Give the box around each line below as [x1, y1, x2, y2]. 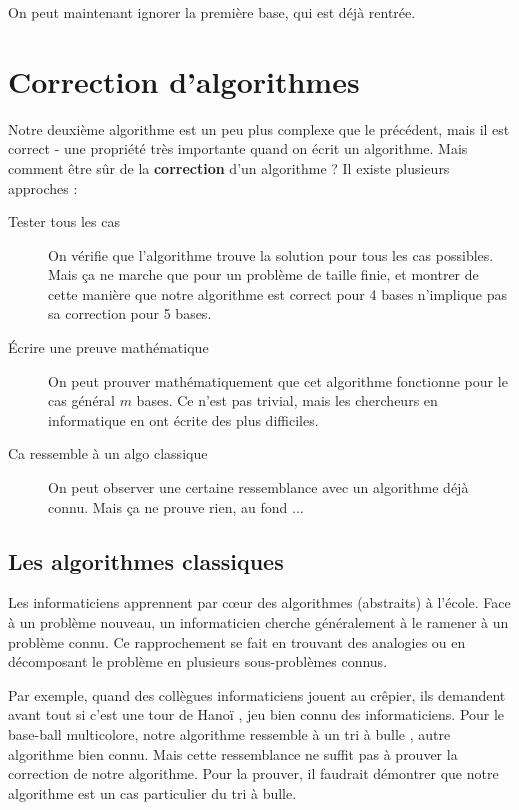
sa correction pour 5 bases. [48, 303, 212, 324]
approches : [8, 177, 78, 198]
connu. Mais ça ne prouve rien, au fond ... [48, 496, 304, 517]
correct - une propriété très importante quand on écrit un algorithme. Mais [8, 138, 468, 159]
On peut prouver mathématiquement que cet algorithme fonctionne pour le [48, 370, 508, 391]
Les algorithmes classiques [8, 545, 284, 576]
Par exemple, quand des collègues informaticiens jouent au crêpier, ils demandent [8, 684, 506, 705]
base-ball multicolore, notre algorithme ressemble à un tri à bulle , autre [8, 723, 451, 744]
